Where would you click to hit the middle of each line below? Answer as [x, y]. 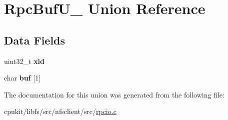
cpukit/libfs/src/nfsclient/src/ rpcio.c [60, 111]
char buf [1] [22, 78]
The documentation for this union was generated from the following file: [114, 94]
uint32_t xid [24, 61]
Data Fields [35, 40]
